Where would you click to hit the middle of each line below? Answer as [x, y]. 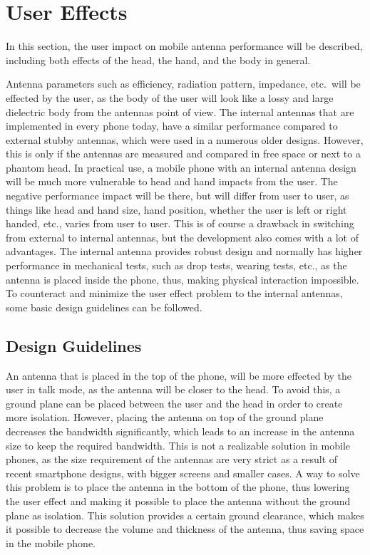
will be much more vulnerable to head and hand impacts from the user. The [172, 181]
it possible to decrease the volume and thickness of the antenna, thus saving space [185, 529]
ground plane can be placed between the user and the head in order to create [174, 403]
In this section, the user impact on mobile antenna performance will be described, [184, 46]
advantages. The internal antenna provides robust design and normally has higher [184, 251]
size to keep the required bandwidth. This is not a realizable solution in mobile [178, 445]
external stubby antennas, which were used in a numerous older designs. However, [185, 139]
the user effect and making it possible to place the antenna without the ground [178, 500]
